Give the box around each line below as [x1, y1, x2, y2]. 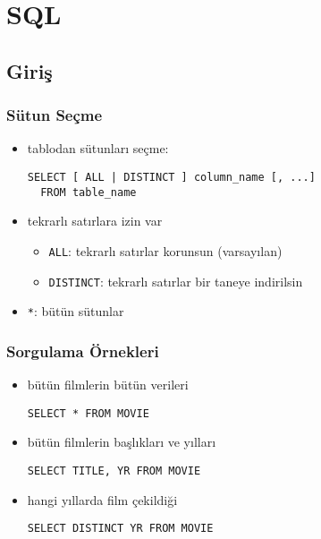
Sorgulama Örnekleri [6, 339, 159, 362]
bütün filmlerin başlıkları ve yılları [27, 432, 216, 451]
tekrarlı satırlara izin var [27, 211, 163, 230]
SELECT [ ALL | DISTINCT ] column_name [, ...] [27, 170, 316, 184]
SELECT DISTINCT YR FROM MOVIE [27, 522, 214, 535]
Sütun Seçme [6, 104, 103, 126]
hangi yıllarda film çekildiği [27, 490, 178, 509]
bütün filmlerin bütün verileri [27, 375, 189, 394]
